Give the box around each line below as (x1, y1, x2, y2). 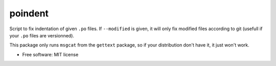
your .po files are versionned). (9, 32, 74, 38)
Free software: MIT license (22, 51, 79, 57)
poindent (9, 8, 49, 19)
